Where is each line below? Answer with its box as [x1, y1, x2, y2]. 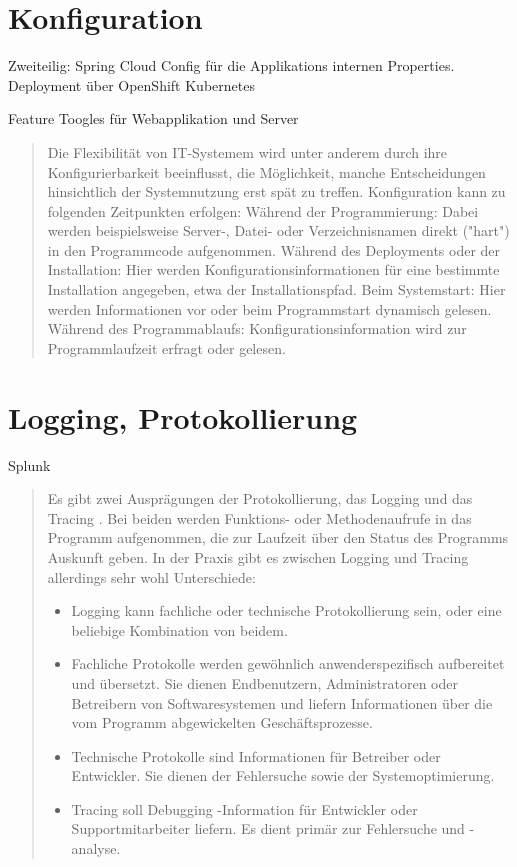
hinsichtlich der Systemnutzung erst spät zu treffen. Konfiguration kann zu [47, 181, 506, 202]
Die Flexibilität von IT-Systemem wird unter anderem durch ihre [47, 141, 448, 162]
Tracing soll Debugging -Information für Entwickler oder [71, 798, 418, 819]
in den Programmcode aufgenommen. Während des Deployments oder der [47, 239, 501, 260]
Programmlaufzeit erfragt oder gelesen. [47, 337, 286, 358]
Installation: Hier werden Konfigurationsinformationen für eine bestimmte [47, 259, 500, 280]
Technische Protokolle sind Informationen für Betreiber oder [71, 745, 441, 766]
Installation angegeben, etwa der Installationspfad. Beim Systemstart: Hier [47, 279, 506, 300]
